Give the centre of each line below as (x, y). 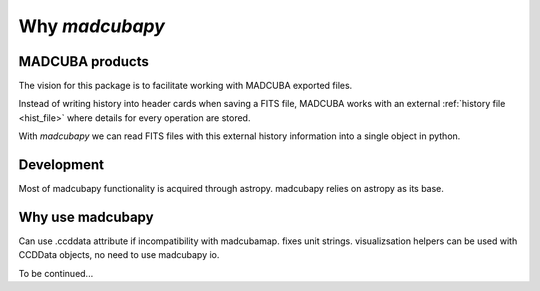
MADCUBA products (83, 61)
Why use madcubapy (86, 216)
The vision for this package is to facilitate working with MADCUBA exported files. (185, 86)
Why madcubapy (91, 26)
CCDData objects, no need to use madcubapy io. (119, 255)
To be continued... (56, 273)
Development (61, 165)
